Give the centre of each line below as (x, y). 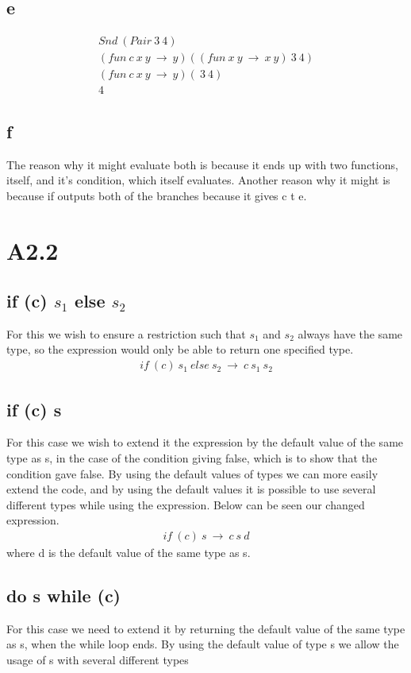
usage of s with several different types (98, 659)
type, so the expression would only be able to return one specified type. (180, 349)
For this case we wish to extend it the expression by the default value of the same (205, 442)
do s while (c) (63, 595)
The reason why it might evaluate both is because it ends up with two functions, (202, 164)
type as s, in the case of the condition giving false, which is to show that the (192, 457)
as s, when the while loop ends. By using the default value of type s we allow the (203, 644)
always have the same (350, 333)
